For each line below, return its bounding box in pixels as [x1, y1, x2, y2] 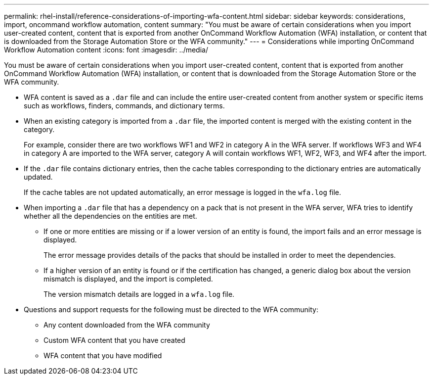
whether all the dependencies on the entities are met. [24, 212, 197, 220]
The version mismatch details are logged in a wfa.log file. [43, 290, 235, 298]
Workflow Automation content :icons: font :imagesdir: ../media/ [4, 46, 208, 54]
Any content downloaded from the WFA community [43, 321, 210, 329]
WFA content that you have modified [43, 351, 162, 360]
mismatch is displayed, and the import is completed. [43, 275, 213, 283]
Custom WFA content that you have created [43, 336, 185, 344]
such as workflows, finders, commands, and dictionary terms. [24, 101, 225, 110]
